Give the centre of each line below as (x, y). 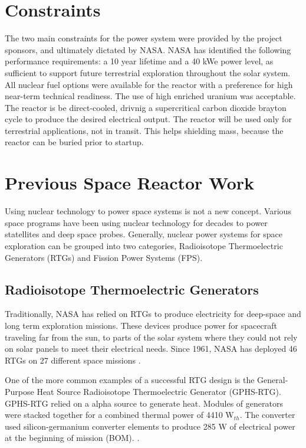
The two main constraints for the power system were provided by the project (144, 38)
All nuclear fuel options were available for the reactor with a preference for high (149, 84)
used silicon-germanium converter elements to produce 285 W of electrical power (150, 426)
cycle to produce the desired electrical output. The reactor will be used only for (148, 119)
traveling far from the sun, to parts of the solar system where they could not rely (151, 337)
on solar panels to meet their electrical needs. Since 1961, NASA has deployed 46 (151, 349)
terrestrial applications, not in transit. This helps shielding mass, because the (144, 130)
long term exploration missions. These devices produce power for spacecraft (141, 325)
